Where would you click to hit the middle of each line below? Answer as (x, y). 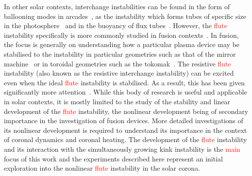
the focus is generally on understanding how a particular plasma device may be (122, 44)
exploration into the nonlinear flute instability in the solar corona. (102, 168)
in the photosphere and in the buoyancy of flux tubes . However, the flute (116, 25)
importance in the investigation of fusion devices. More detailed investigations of (124, 120)
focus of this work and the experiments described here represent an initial (113, 158)
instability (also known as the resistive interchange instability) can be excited (119, 73)
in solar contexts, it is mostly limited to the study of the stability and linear (117, 101)
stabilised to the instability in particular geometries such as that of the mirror (120, 54)
